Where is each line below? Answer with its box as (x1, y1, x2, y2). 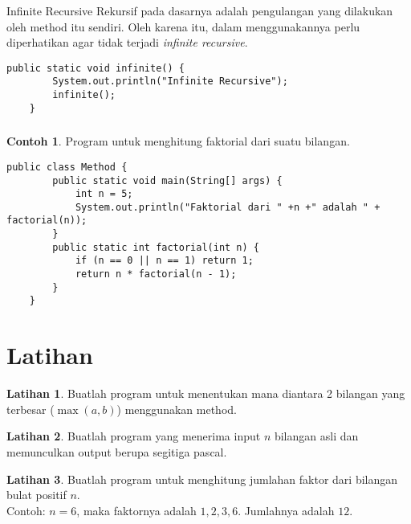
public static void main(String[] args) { (52, 174, 283, 186)
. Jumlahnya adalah (238, 501, 335, 518)
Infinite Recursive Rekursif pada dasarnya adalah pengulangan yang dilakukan (6, 2, 393, 18)
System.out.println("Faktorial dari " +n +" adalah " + (75, 201, 380, 213)
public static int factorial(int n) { (52, 241, 259, 253)
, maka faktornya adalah (76, 501, 197, 518)
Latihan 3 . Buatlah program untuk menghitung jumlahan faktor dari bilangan (6, 470, 398, 487)
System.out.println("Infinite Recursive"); (52, 76, 288, 88)
